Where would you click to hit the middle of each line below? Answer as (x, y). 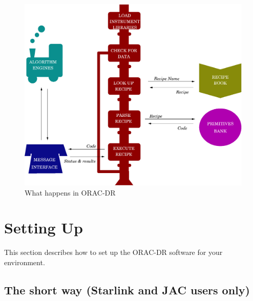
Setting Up (44, 228)
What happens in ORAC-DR (70, 192)
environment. (25, 262)
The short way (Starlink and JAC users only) (127, 289)
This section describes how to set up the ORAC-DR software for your (113, 252)
